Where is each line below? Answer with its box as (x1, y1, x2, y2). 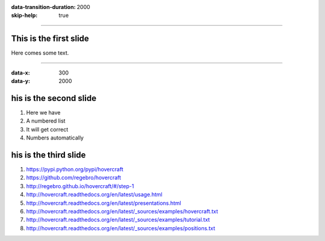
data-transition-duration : (11, 4, 76, 10)
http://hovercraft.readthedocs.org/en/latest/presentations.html (26, 199, 182, 207)
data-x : (11, 69, 30, 76)
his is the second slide (11, 93, 96, 103)
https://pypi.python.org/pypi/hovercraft (26, 166, 123, 173)
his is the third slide (11, 150, 86, 160)
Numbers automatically (26, 134, 84, 141)
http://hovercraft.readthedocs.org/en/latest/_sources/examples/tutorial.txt (26, 216, 210, 224)
